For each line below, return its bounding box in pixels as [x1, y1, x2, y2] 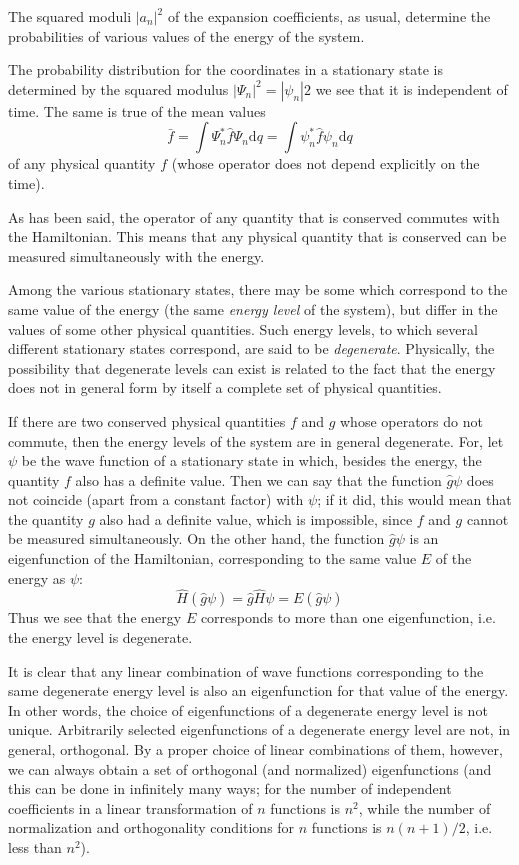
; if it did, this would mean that [317, 489, 512, 510]
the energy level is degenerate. [8, 627, 193, 648]
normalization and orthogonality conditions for [8, 817, 295, 838]
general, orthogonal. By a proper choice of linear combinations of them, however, [8, 739, 503, 760]
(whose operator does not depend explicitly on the [171, 153, 480, 174]
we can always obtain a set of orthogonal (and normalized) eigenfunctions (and [8, 758, 492, 779]
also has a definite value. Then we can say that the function [75, 469, 442, 490]
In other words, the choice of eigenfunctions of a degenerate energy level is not [8, 699, 488, 720]
